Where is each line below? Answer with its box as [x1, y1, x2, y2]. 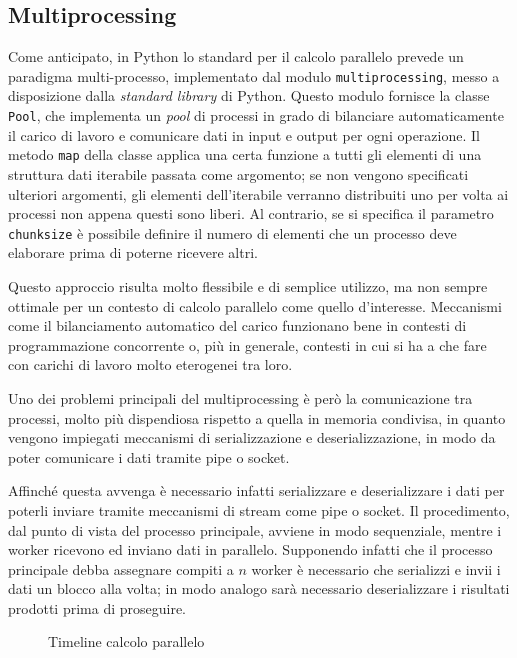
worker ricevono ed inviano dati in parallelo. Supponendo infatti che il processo [8, 539, 493, 560]
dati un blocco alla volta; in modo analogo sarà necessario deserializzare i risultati [8, 578, 510, 599]
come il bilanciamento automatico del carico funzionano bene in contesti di [8, 315, 467, 336]
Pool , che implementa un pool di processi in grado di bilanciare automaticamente [8, 105, 504, 126]
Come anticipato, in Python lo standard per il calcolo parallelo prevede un [8, 46, 464, 67]
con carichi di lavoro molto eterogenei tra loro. [8, 354, 293, 375]
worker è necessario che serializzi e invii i [251, 558, 501, 579]
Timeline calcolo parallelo [48, 631, 205, 652]
